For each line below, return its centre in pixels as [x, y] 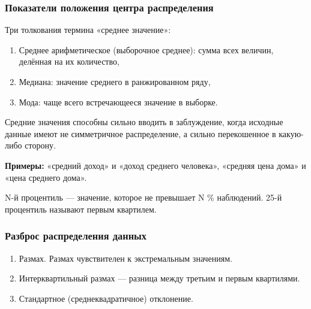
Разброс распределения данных [76, 236]
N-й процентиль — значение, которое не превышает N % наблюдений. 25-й [143, 197]
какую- [291, 133]
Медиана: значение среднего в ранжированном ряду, [115, 81]
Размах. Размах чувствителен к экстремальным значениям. [125, 258]
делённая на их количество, [69, 61]
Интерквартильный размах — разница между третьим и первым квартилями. [159, 278]
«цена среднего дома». [46, 177]
